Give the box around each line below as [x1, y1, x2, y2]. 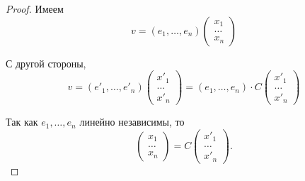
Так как [6, 114, 38, 129]
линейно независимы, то [79, 114, 185, 129]
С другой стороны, [6, 55, 86, 70]
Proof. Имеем [6, 1, 64, 16]
